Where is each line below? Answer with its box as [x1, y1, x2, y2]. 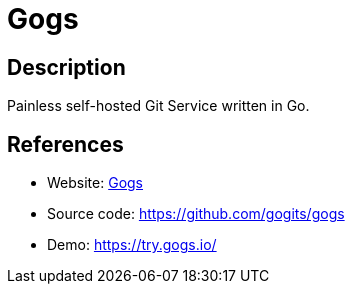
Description [7, 54, 126, 80]
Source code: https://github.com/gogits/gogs [47, 205, 345, 223]
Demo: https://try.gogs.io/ [47, 236, 217, 254]
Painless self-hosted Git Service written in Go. [7, 97, 310, 115]
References [7, 131, 124, 157]
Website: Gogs [47, 174, 144, 192]
